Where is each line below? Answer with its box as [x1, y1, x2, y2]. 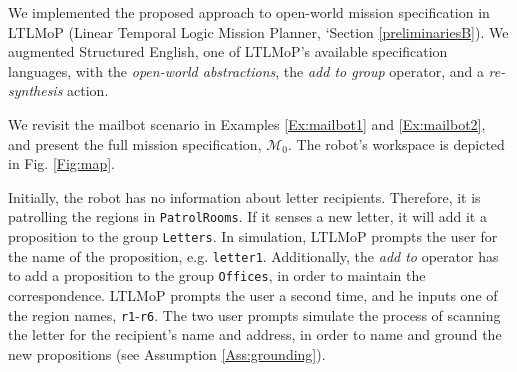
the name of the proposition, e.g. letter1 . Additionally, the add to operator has [8, 245, 499, 266]
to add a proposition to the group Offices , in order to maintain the [8, 265, 426, 286]
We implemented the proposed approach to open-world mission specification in [8, 2, 490, 22]
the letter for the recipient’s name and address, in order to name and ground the [8, 324, 502, 345]
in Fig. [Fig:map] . [8, 153, 115, 174]
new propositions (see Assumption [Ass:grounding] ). [8, 343, 326, 364]
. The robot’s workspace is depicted [287, 133, 505, 154]
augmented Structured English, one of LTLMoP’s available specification [8, 41, 448, 62]
